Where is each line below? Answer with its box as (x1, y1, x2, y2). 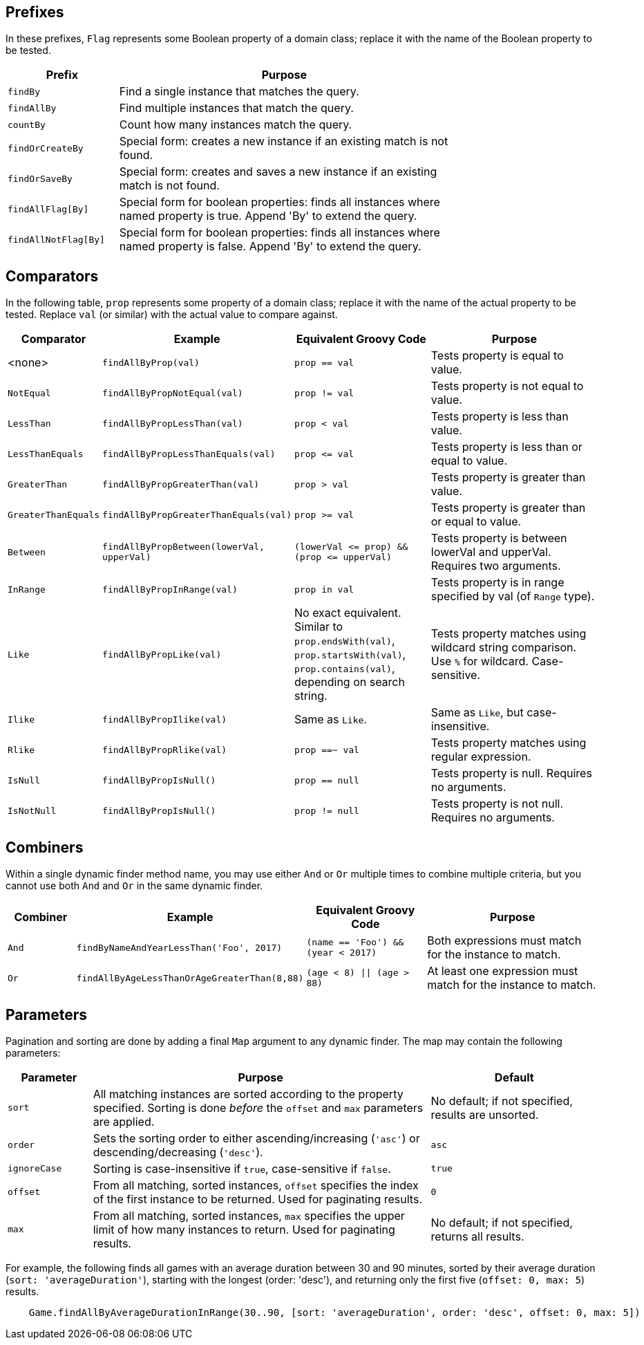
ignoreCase (8, 1163, 62, 1174)
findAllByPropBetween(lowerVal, (102, 541, 265, 553)
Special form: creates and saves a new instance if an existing (119, 165, 437, 179)
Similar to (294, 620, 343, 634)
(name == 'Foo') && (306, 937, 404, 948)
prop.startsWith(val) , (294, 647, 406, 662)
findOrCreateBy (8, 142, 84, 154)
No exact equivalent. (294, 606, 401, 620)
